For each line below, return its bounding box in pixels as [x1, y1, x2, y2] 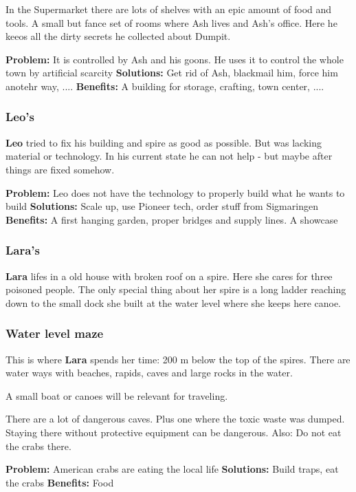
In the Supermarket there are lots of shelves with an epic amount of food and [5, 2, 332, 16]
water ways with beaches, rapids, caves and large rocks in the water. [5, 365, 293, 380]
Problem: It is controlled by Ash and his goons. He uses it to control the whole [5, 52, 344, 66]
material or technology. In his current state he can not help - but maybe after [5, 149, 333, 163]
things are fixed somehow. [5, 162, 115, 176]
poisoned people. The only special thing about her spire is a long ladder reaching [5, 282, 346, 297]
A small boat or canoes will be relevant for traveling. [5, 388, 228, 403]
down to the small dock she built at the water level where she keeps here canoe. [5, 295, 342, 310]
